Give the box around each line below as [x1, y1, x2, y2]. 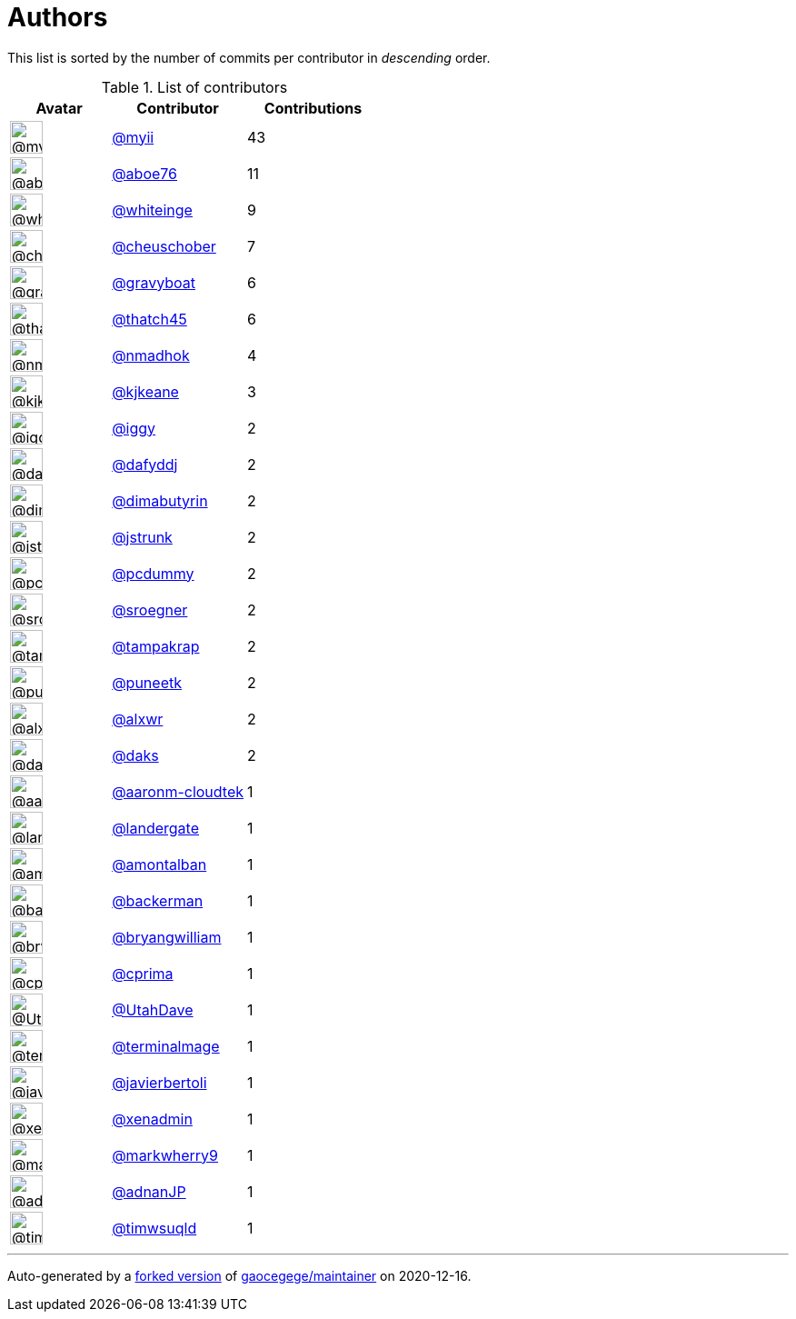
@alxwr [112, 709, 164, 728]
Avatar [35, 98, 83, 117]
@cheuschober [112, 236, 216, 255]
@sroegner [112, 600, 188, 619]
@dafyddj [112, 455, 178, 474]
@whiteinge [112, 200, 193, 219]
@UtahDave [112, 1000, 194, 1019]
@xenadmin [112, 1109, 193, 1128]
